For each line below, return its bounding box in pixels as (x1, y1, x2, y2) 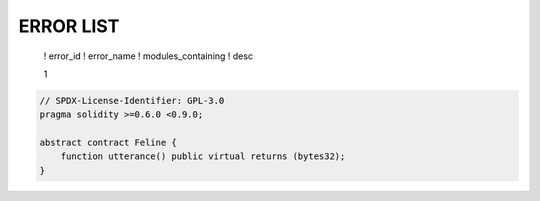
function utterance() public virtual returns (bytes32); (60, 151, 346, 162)
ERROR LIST (18, 15, 120, 37)
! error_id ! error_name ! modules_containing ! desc (43, 50, 254, 62)
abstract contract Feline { (39, 137, 177, 149)
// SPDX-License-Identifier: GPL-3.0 (39, 95, 225, 106)
